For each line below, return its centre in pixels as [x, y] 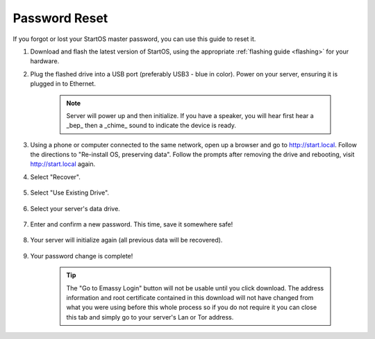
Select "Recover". [56, 176]
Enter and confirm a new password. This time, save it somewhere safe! [132, 224]
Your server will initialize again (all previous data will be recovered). [126, 240]
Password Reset [60, 18]
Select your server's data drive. [75, 208]
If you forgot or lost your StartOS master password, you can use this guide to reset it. [134, 39]
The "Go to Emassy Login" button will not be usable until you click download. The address [195, 288]
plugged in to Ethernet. [63, 84]
